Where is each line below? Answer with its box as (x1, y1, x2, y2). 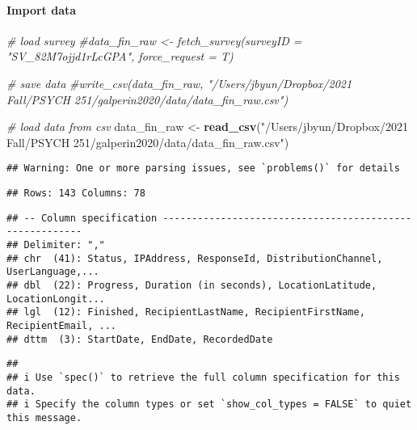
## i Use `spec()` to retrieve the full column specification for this (6, 371, 400, 383)
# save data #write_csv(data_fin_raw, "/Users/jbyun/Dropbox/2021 (6, 74, 352, 91)
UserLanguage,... (6, 266, 99, 278)
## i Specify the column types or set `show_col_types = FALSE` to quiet (6, 398, 412, 411)
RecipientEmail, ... (6, 319, 117, 331)
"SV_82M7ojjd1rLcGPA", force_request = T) (6, 48, 234, 65)
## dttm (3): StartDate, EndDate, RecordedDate (6, 333, 273, 345)
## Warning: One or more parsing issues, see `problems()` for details (6, 162, 400, 175)
